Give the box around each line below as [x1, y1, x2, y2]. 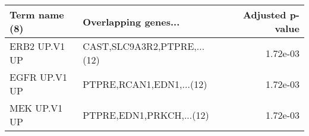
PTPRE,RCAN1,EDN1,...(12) [83, 77, 207, 91]
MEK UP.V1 [10, 101, 63, 115]
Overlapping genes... [83, 14, 180, 29]
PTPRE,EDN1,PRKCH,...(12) [83, 107, 209, 122]
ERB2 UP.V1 [10, 39, 65, 53]
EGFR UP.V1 [10, 70, 68, 84]
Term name [10, 8, 64, 21]
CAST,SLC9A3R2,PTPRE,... [83, 39, 205, 53]
